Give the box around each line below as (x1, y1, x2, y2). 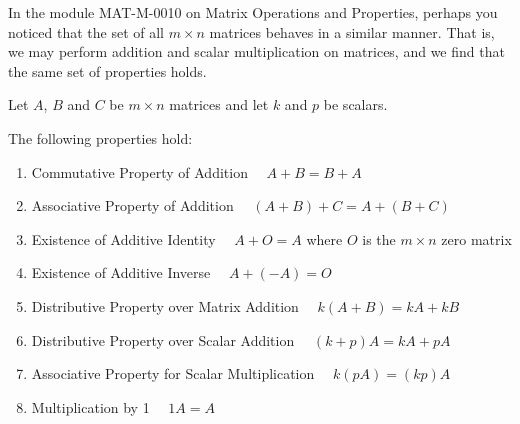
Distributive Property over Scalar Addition (31, 329, 295, 350)
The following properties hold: (8, 127, 193, 148)
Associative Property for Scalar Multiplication (31, 363, 315, 384)
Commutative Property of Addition (31, 161, 248, 182)
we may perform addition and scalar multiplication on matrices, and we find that (8, 41, 505, 62)
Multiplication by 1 (31, 396, 150, 417)
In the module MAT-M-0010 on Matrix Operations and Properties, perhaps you (8, 2, 498, 22)
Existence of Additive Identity (31, 228, 216, 249)
